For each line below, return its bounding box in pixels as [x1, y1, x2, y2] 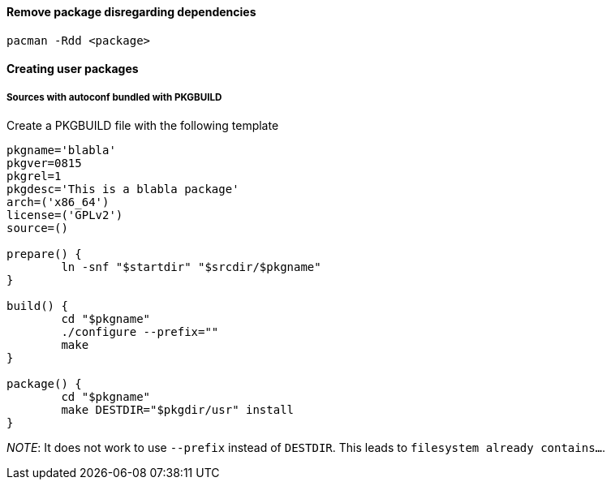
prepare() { [6, 247, 82, 260]
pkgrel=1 [6, 170, 62, 183]
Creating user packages [6, 62, 139, 76]
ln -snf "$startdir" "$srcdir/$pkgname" [61, 260, 321, 273]
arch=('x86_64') [6, 196, 110, 209]
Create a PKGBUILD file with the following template [6, 118, 279, 132]
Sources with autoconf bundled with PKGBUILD [6, 91, 222, 103]
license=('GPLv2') [6, 209, 123, 221]
